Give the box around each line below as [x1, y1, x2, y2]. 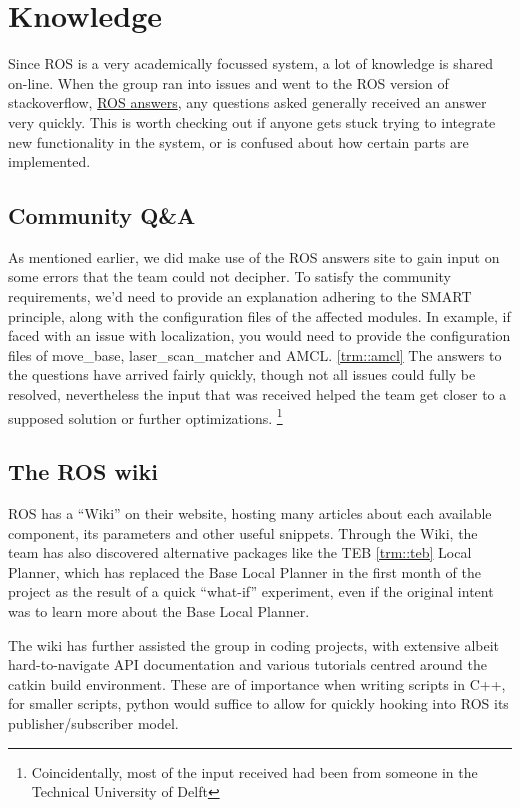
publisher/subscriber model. [8, 713, 179, 734]
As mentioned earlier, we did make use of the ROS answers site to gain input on [8, 246, 500, 267]
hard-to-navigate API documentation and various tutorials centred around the [8, 654, 487, 675]
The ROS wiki [8, 456, 158, 487]
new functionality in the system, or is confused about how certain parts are [8, 131, 469, 152]
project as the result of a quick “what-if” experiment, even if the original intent [8, 581, 494, 602]
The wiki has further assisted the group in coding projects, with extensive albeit [8, 634, 500, 655]
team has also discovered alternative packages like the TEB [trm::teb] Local [8, 542, 472, 563]
